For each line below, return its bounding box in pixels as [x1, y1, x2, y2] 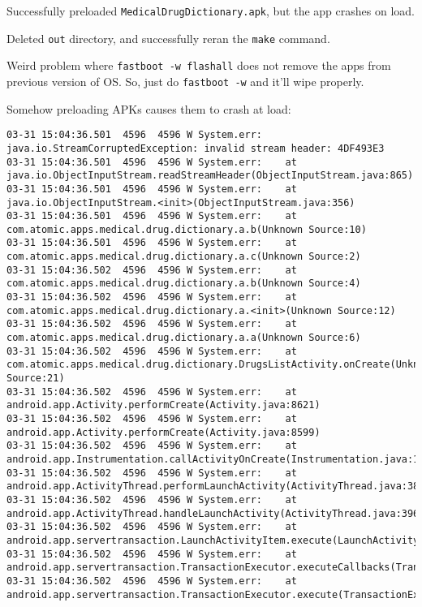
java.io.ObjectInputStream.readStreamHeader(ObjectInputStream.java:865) [6, 170, 414, 182]
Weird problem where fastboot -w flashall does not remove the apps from [6, 57, 391, 74]
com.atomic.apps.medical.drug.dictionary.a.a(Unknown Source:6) [6, 332, 361, 344]
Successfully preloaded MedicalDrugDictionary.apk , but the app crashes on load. [6, 2, 415, 19]
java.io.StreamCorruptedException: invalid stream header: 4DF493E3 [6, 142, 385, 154]
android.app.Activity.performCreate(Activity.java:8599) [6, 426, 321, 438]
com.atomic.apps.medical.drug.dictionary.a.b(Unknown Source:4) [6, 278, 361, 290]
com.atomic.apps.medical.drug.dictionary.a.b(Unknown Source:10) [6, 223, 367, 235]
